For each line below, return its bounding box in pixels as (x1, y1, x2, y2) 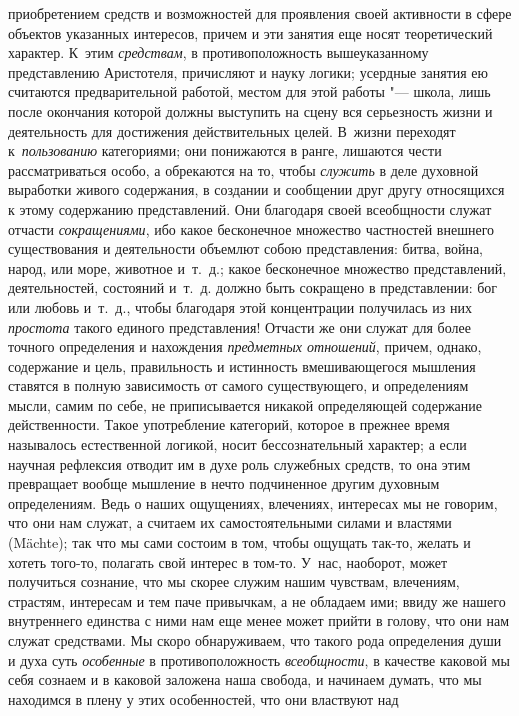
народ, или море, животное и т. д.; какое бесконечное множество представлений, (8, 257, 507, 278)
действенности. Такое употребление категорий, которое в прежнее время (8, 414, 450, 435)
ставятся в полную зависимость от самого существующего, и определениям (8, 375, 469, 396)
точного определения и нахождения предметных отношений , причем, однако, (8, 336, 482, 357)
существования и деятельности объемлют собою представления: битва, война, (8, 238, 483, 259)
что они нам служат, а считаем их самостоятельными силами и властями (8, 512, 452, 533)
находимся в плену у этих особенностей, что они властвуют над (8, 688, 399, 709)
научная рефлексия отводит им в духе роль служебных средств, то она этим (8, 453, 471, 474)
